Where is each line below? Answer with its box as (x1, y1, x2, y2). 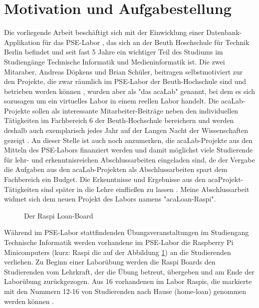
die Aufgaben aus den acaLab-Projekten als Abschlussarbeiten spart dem (4, 164, 228, 174)
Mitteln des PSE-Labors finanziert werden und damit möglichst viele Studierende (4, 144, 253, 155)
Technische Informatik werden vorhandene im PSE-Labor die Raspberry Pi (4, 237, 234, 247)
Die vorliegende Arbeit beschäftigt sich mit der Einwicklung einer (4, 27, 204, 37)
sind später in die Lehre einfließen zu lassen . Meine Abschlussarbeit (41, 183, 250, 194)
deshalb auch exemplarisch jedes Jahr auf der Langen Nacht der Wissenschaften (4, 125, 249, 135)
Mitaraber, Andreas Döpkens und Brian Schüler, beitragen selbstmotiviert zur (4, 66, 243, 76)
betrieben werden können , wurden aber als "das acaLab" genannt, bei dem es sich (4, 85, 256, 96)
